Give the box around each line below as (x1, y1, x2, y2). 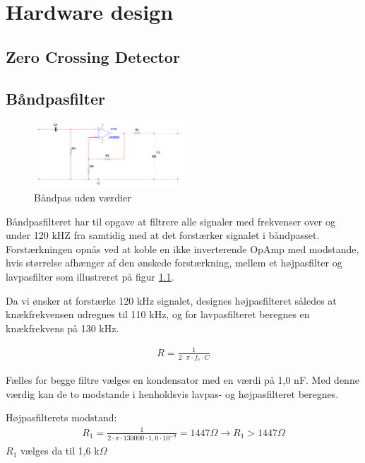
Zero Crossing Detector (6, 45, 180, 67)
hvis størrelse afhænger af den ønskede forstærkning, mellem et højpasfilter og (6, 255, 342, 270)
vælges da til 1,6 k (20, 443, 100, 458)
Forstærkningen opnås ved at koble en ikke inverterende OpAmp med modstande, (6, 241, 359, 256)
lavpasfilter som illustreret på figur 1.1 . (6, 269, 174, 284)
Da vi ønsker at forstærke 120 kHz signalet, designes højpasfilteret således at (6, 293, 337, 307)
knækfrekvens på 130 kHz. (6, 320, 119, 335)
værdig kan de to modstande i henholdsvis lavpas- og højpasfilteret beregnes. (6, 386, 339, 401)
